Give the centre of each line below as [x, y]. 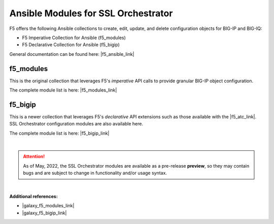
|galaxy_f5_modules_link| [48, 206]
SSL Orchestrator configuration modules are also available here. [76, 124]
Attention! [34, 156]
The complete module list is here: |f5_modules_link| [63, 90]
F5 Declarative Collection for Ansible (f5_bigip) [71, 45]
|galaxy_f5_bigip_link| [44, 213]
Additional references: [33, 197]
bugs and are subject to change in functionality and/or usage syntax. [95, 173]
